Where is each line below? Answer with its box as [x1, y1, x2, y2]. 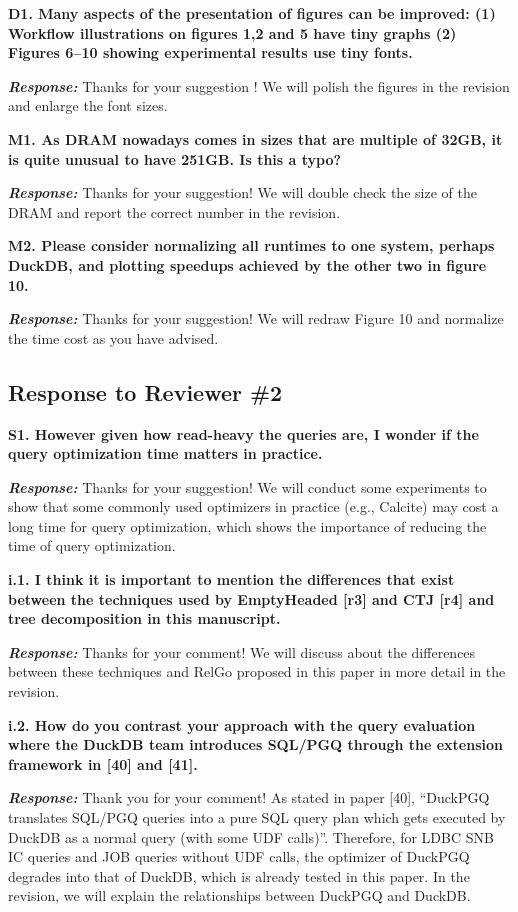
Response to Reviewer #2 [8, 376, 283, 407]
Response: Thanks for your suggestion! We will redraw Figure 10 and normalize [8, 308, 504, 329]
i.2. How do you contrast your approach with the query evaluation [8, 714, 476, 735]
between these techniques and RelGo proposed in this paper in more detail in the [8, 661, 506, 682]
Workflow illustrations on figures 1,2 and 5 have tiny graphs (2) [8, 22, 457, 43]
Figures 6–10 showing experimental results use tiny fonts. [8, 42, 413, 63]
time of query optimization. [8, 535, 176, 556]
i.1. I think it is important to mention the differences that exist [8, 569, 455, 590]
